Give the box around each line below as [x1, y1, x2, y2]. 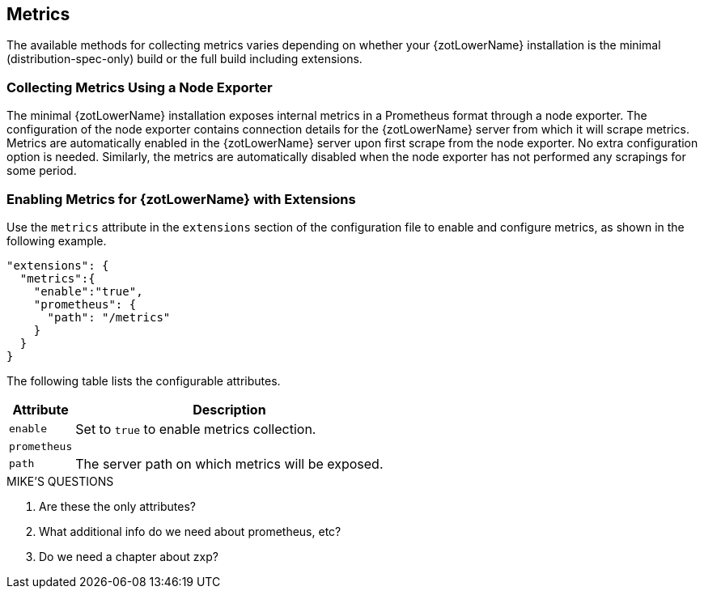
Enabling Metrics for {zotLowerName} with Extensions [6, 190, 356, 207]
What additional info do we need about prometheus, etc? [39, 524, 341, 538]
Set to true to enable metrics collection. [75, 420, 316, 437]
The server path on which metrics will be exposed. [75, 455, 384, 472]
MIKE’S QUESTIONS [6, 474, 114, 488]
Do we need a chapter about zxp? [39, 549, 218, 563]
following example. [6, 233, 107, 248]
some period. [6, 164, 77, 178]
